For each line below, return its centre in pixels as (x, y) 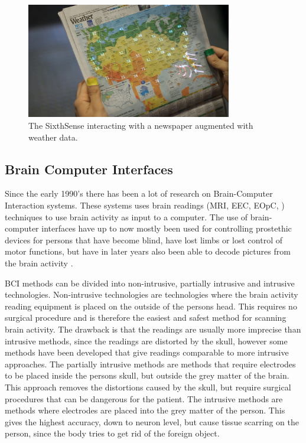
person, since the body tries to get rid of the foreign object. (112, 433)
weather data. (53, 137)
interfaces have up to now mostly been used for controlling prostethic (167, 228)
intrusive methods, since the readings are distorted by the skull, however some (146, 341)
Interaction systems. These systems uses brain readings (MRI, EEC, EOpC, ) (145, 205)
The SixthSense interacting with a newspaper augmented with (141, 126)
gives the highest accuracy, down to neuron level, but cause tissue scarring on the (152, 421)
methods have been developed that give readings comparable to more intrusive (147, 352)
